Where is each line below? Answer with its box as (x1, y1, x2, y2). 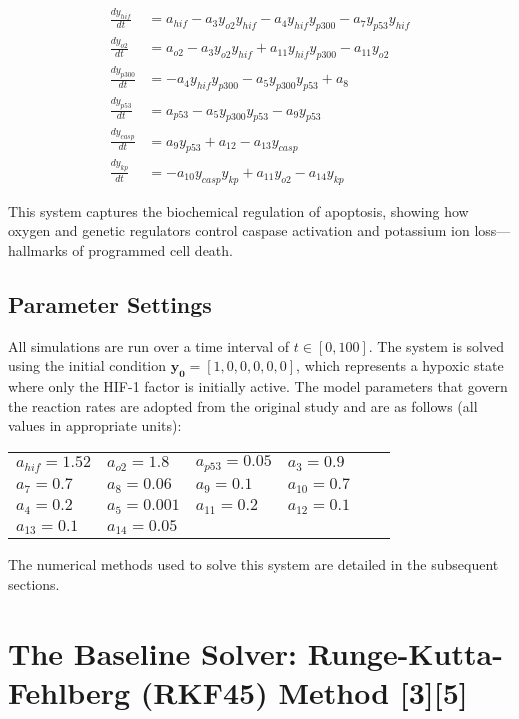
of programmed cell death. (72, 239, 233, 260)
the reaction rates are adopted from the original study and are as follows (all (8, 395, 478, 416)
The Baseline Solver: (8, 632, 298, 673)
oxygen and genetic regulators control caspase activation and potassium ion (8, 220, 470, 241)
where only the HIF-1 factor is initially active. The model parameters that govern (8, 375, 508, 396)
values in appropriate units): (8, 415, 182, 436)
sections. (8, 574, 60, 595)
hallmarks (8, 239, 68, 260)
